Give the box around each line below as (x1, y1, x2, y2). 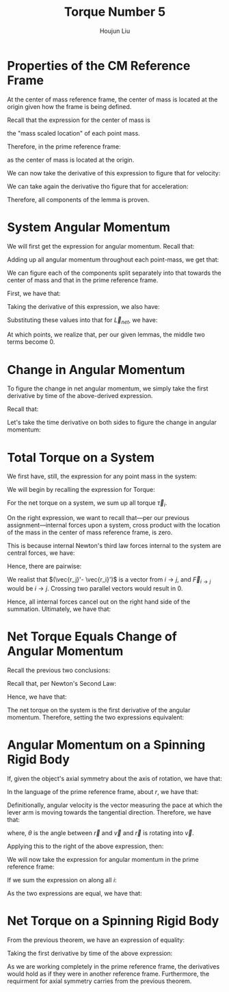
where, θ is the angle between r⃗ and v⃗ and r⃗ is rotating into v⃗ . (7, 828, 194, 836)
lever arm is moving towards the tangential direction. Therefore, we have (7, 808, 212, 816)
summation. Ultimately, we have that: (7, 604, 111, 613)
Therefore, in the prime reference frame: (7, 142, 121, 151)
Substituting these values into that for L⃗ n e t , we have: (7, 316, 158, 325)
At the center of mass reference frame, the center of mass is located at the (7, 95, 218, 103)
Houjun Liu (99, 27, 131, 35)
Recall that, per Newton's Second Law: (7, 679, 117, 687)
